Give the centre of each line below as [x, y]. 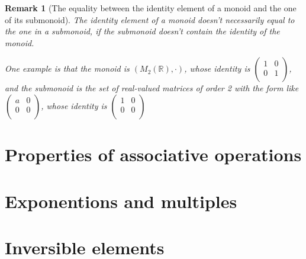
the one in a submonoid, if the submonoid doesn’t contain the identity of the [142, 31]
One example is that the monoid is [67, 68]
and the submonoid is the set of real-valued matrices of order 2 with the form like [152, 88]
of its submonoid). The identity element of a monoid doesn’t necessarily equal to [150, 19]
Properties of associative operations [153, 154]
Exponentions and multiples [121, 201]
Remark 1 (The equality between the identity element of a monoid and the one [151, 8]
